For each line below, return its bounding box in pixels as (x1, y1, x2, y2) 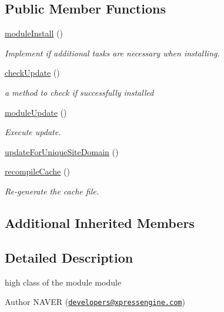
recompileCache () (5, 165, 70, 177)
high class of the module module (5, 276, 122, 288)
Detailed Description (5, 248, 133, 266)
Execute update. (5, 126, 61, 138)
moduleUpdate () (5, 106, 67, 118)
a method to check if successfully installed (5, 86, 154, 98)
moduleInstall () (5, 27, 63, 39)
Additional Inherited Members (5, 213, 195, 232)
